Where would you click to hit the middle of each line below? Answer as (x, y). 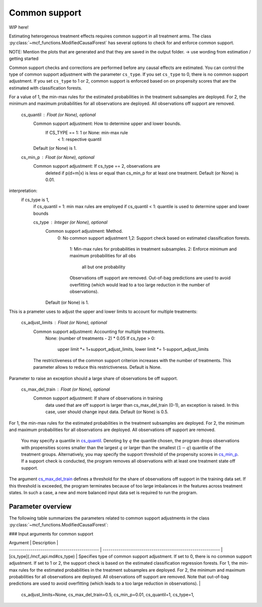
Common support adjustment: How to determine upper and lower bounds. (107, 123)
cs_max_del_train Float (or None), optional (65, 389)
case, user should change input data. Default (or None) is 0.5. (107, 412)
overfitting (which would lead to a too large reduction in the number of (140, 285)
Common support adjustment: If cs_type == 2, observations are (97, 166)
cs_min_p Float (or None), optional (58, 157)
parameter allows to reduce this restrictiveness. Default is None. (98, 367)
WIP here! (19, 27)
